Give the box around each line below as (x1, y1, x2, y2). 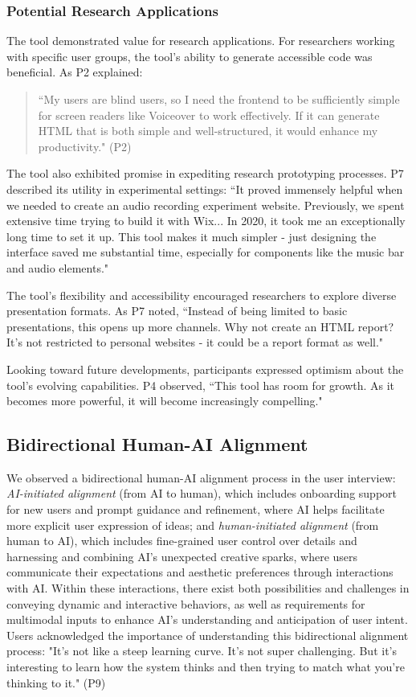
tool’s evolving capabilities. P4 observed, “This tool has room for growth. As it (6, 376, 395, 393)
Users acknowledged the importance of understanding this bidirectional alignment (6, 626, 409, 643)
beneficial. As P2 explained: (6, 64, 143, 80)
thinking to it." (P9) (6, 674, 106, 691)
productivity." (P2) (38, 137, 132, 154)
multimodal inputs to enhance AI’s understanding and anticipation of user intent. (6, 611, 408, 628)
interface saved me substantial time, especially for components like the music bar (6, 244, 405, 260)
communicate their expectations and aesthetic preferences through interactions (6, 564, 394, 580)
